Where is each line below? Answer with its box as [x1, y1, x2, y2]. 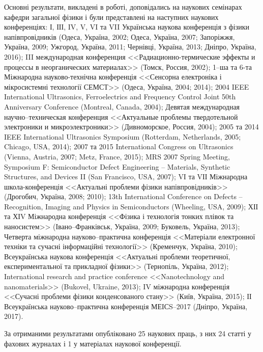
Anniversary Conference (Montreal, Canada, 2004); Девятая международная [4, 101, 240, 112]
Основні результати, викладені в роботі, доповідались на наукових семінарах [4, 2, 242, 12]
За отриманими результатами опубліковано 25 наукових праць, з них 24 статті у [4, 328, 252, 338]
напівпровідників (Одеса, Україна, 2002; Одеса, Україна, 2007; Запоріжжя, [4, 31, 235, 42]
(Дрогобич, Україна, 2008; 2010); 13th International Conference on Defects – [4, 191, 243, 202]
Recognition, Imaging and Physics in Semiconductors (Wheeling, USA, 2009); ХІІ [4, 201, 258, 211]
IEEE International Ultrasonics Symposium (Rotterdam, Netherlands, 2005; [4, 131, 241, 142]
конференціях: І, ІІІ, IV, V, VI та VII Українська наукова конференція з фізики [4, 21, 249, 32]
